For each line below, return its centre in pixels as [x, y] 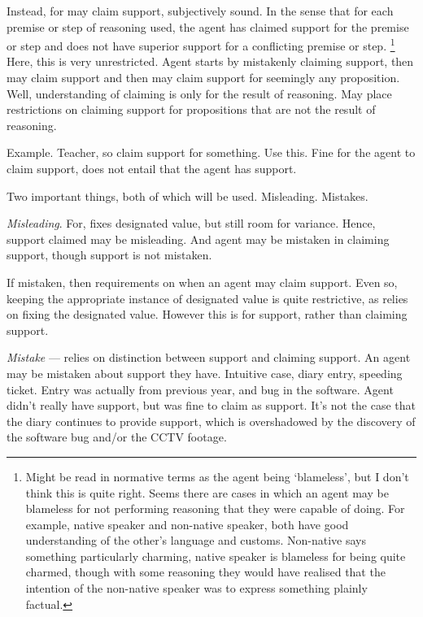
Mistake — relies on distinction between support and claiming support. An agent [209, 357]
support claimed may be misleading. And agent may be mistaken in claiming [198, 239]
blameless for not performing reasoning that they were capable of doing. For [215, 508]
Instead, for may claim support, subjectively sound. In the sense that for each [200, 11]
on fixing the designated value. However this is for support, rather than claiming [207, 314]
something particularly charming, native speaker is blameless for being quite [216, 556]
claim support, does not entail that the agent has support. [152, 168]
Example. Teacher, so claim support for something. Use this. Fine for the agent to [211, 152]
